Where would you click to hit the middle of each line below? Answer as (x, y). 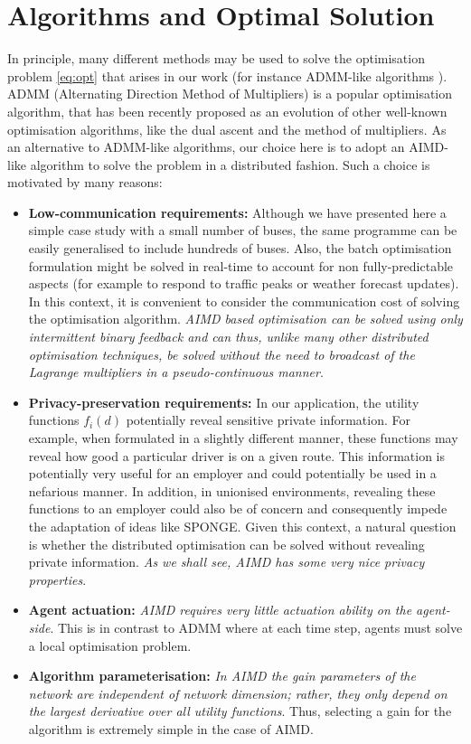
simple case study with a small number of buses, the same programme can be (243, 230)
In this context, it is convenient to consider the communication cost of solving (244, 301)
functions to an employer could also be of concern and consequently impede (238, 509)
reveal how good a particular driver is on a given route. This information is (236, 455)
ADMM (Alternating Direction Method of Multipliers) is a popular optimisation (230, 94)
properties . (57, 579)
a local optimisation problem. (110, 645)
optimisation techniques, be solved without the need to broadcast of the (221, 354)
